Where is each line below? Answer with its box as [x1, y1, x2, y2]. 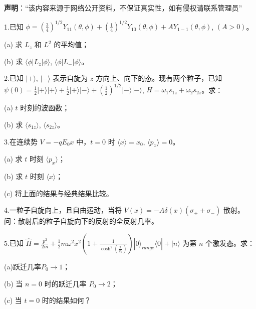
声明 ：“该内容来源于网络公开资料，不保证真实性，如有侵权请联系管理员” [4, 3, 242, 13]
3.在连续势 [4, 136, 38, 146]
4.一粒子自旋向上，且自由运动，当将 [4, 205, 122, 215]
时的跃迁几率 [44, 278, 87, 288]
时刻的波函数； [20, 102, 70, 113]
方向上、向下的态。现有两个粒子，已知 [96, 73, 222, 83]
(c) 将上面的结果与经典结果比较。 [4, 188, 113, 198]
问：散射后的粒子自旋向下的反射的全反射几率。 [4, 216, 158, 226]
